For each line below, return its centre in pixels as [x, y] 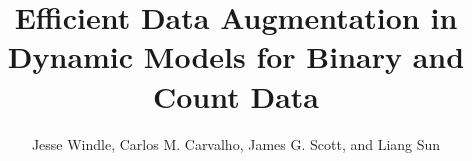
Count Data [235, 95]
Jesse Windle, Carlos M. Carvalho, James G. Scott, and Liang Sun [236, 143]
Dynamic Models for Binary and [236, 56]
